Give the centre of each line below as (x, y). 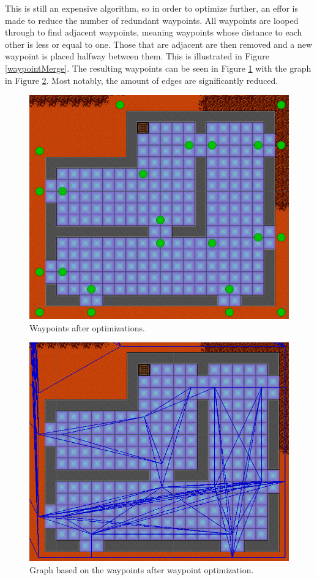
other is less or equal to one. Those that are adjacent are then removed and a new (159, 44)
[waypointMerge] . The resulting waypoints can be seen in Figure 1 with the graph (158, 68)
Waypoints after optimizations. (87, 327)
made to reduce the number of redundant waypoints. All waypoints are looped (152, 20)
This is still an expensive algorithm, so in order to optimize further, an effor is (152, 8)
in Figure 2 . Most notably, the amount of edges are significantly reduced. (142, 80)
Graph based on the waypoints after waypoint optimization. (142, 569)
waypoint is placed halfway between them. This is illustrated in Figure (137, 56)
